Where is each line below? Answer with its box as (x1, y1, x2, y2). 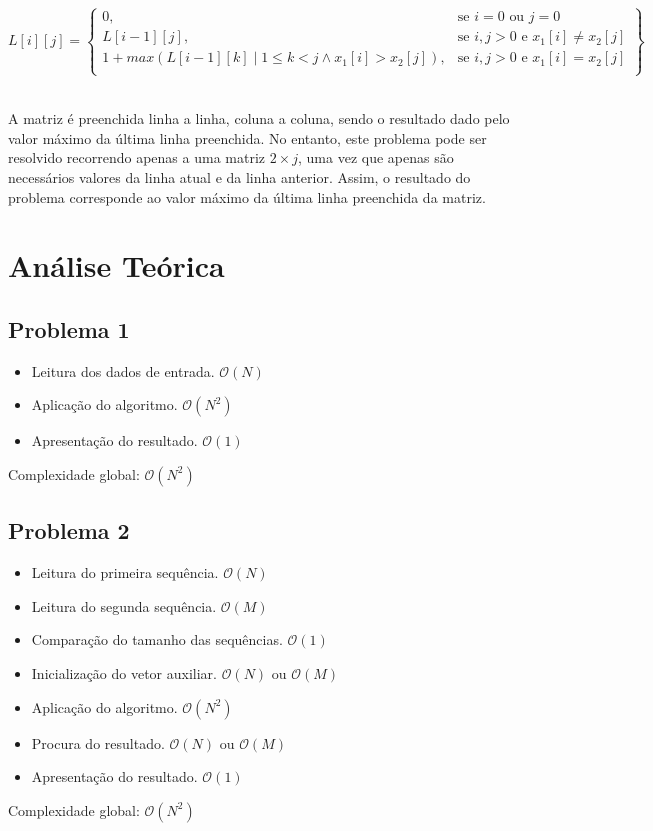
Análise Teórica (8, 245, 225, 286)
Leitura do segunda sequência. (31, 595, 217, 616)
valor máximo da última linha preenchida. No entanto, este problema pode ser (8, 127, 487, 148)
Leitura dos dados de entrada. (31, 360, 215, 381)
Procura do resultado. (31, 732, 165, 753)
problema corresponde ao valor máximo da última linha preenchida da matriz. (8, 186, 486, 207)
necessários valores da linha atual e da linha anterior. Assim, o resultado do (8, 166, 471, 187)
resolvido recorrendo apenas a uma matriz (8, 147, 266, 168)
